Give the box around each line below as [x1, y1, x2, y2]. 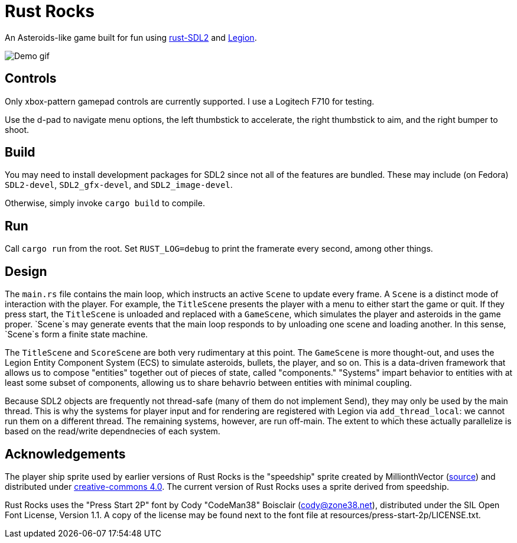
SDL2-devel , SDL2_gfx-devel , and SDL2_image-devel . [5, 180, 233, 190]
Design [5, 264, 47, 279]
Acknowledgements [5, 446, 126, 461]
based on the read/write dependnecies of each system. [5, 426, 220, 437]
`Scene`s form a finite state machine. [5, 329, 148, 340]
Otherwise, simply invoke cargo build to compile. [5, 198, 205, 209]
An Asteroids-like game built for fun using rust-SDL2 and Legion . [5, 32, 257, 43]
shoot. [5, 124, 30, 135]
